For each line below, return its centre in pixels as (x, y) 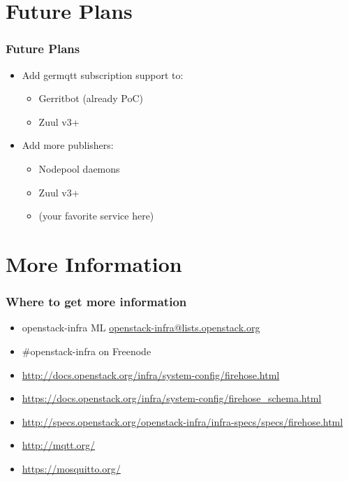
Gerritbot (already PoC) (91, 98)
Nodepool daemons (79, 168)
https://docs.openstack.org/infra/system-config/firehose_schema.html (172, 398)
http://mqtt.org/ (59, 445)
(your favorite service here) (96, 216)
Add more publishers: (68, 145)
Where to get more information (96, 302)
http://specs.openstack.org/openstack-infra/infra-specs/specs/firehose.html (183, 421)
